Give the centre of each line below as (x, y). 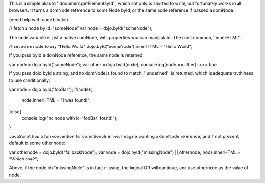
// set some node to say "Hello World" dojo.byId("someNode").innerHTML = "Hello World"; (101, 46)
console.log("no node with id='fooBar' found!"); (69, 118)
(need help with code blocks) (39, 19)
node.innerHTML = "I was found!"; (56, 100)
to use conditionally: (29, 80)
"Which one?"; (24, 159)
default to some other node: (37, 143)
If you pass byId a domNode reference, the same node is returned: (77, 55)
